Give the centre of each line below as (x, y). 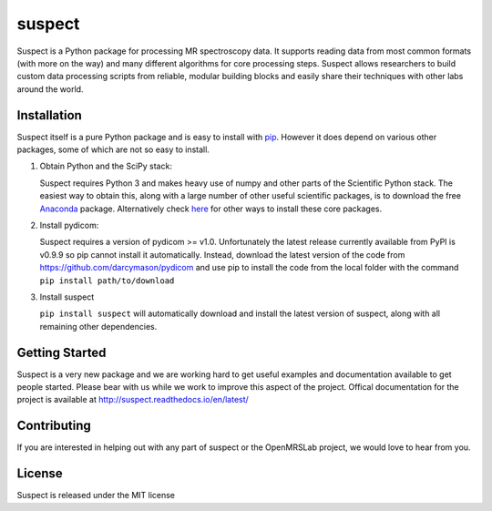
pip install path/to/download (107, 281)
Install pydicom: (69, 225)
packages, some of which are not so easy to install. (113, 149)
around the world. (50, 89)
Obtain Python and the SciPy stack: (106, 166)
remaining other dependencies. (98, 326)
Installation (49, 115)
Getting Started (61, 352)
